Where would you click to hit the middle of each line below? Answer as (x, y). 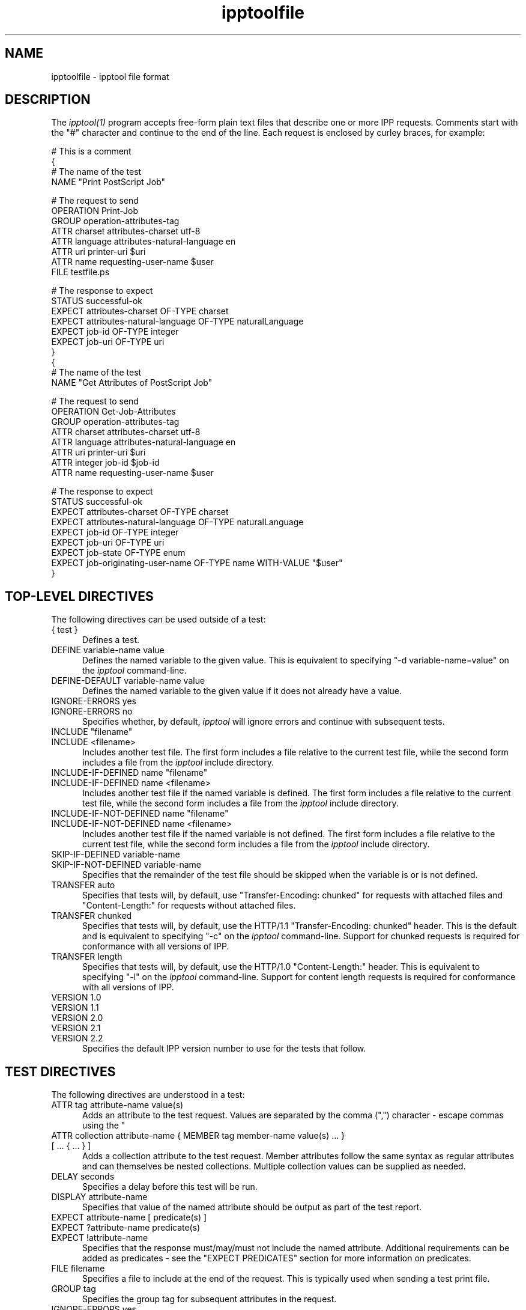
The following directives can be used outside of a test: (159, 620)
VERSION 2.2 (77, 1038)
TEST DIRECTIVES (60, 1071)
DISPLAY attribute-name (99, 1197)
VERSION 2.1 (76, 1028)
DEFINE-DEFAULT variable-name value (128, 681)
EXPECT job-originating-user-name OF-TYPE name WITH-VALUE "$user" (197, 563)
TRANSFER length (87, 957)
